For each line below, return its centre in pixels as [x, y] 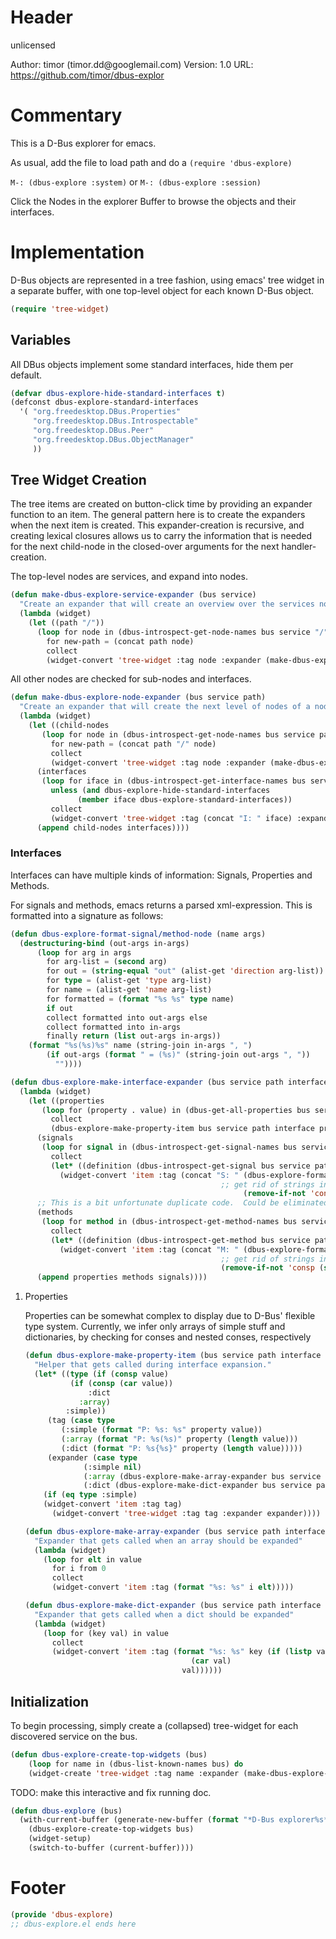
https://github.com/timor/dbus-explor [87, 75]
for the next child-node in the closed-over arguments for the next [145, 547]
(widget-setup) [60, 1839]
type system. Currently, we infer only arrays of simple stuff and [155, 1327]
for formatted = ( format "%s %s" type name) [140, 999]
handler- [299, 547]
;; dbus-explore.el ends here [73, 1924]
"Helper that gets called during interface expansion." [153, 1365]
